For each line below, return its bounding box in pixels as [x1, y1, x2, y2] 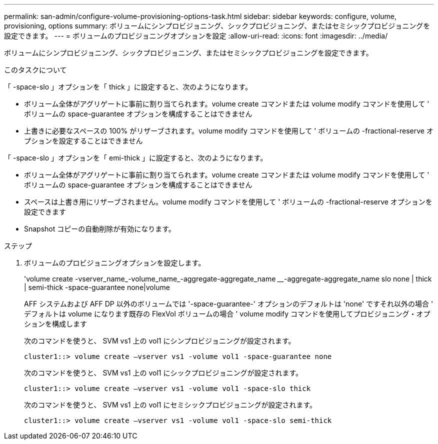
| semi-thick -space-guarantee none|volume [24, 283, 170, 291]
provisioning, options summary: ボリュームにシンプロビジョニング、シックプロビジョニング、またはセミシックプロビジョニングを [4, 21, 430, 30]
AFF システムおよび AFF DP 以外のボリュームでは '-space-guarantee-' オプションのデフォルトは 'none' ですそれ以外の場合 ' [24, 299, 433, 308]
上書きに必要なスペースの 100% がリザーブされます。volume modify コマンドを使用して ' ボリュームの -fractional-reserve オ [24, 126, 433, 135]
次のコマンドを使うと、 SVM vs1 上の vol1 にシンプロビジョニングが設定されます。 [24, 336, 295, 345]
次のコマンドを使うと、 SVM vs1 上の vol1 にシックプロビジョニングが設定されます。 [24, 368, 303, 377]
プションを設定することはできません [24, 136, 143, 145]
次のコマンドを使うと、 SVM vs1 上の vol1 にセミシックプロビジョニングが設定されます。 [24, 400, 317, 409]
